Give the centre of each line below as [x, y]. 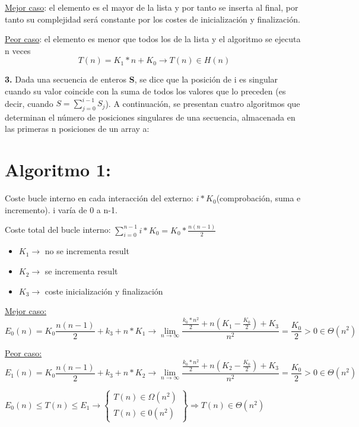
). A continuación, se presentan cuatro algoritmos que [203, 103]
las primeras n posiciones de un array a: [77, 129]
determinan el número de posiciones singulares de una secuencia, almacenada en [150, 117]
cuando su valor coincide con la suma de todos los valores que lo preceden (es [145, 91]
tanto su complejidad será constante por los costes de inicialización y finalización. [153, 19]
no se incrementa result [87, 251]
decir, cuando [29, 103]
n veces [18, 50]
